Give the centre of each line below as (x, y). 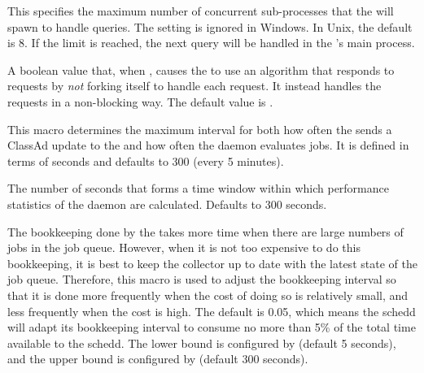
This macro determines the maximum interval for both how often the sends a (200, 129)
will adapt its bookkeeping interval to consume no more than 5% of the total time (212, 327)
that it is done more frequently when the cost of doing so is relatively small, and (208, 295)
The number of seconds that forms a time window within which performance (198, 188)
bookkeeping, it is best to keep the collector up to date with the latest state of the (212, 263)
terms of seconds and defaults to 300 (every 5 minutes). (146, 160)
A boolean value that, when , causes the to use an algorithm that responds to (201, 69)
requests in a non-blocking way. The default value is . (140, 101)
